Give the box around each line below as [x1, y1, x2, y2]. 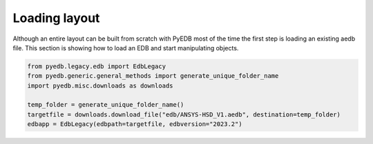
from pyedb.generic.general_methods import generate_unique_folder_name [27, 72, 279, 80]
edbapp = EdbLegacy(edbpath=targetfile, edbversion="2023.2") [27, 121, 242, 128]
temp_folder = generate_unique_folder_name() [27, 101, 184, 109]
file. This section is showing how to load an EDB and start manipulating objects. [12, 43, 239, 52]
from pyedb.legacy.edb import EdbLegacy [27, 62, 166, 70]
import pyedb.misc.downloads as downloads [27, 81, 173, 90]
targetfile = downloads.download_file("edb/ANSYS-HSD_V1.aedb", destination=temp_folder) [27, 110, 341, 119]
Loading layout [12, 10, 100, 25]
